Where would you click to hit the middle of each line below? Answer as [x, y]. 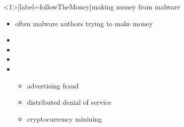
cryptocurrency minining [64, 118]
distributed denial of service [69, 102]
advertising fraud [53, 85]
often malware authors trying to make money [84, 23]
